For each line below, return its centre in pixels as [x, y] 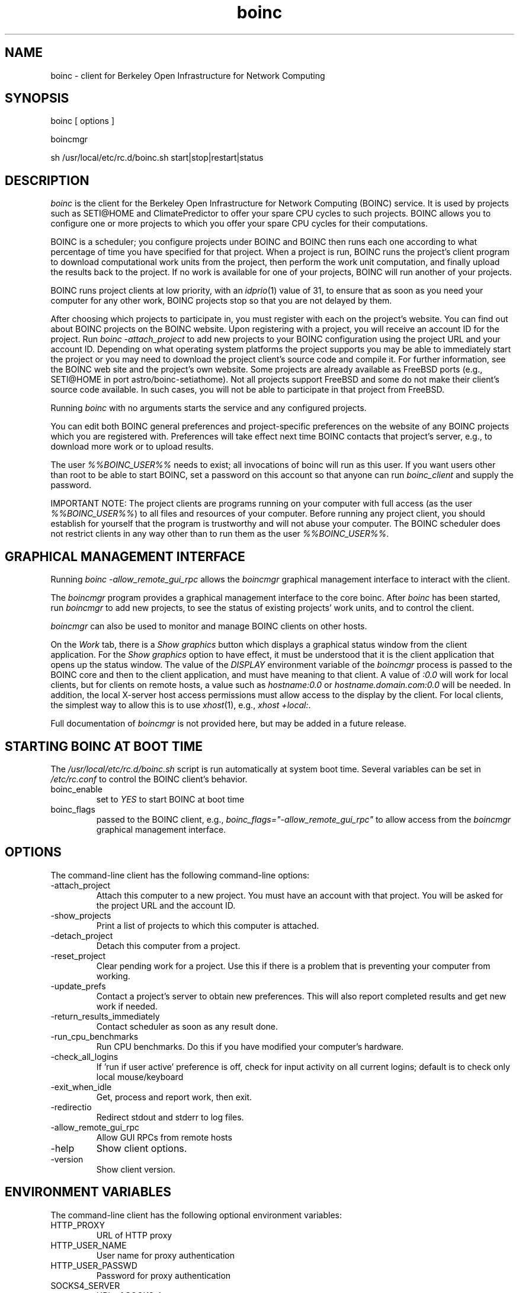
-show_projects [81, 915]
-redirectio [71, 1107]
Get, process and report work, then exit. [174, 1097]
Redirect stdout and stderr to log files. [170, 1117]
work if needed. [127, 1006]
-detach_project [82, 935]
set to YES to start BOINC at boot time [170, 799]
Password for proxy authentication [164, 1275]
